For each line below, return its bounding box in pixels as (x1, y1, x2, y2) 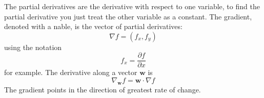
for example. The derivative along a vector (4, 67, 137, 78)
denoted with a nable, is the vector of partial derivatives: (4, 21, 182, 32)
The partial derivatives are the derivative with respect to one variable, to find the (4, 1, 260, 11)
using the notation (4, 41, 62, 52)
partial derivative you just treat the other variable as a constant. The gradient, (4, 11, 252, 21)
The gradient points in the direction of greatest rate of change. (4, 84, 201, 94)
